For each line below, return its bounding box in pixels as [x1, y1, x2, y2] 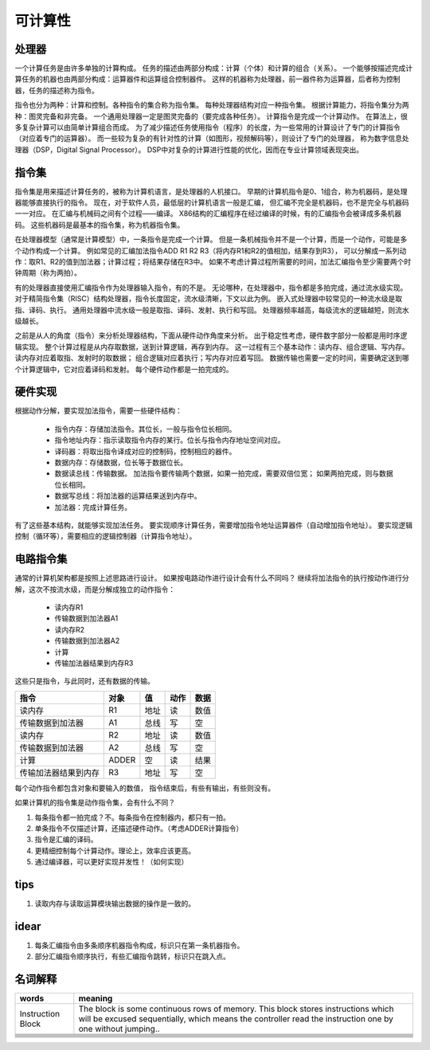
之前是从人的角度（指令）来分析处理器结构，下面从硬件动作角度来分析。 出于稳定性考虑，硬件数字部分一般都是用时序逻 [14, 331, 408, 340]
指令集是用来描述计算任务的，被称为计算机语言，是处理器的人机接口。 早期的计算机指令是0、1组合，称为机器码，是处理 [14, 186, 408, 196]
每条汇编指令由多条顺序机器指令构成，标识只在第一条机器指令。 [34, 940, 244, 950]
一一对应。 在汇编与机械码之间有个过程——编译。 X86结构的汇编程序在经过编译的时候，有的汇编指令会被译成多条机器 [14, 209, 402, 218]
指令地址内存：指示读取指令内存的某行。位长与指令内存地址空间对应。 [54, 435, 285, 445]
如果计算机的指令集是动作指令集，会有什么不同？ [14, 797, 175, 808]
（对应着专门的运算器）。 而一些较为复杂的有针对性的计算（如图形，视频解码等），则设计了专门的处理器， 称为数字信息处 [14, 134, 409, 143]
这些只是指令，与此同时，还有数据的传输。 [14, 676, 154, 686]
